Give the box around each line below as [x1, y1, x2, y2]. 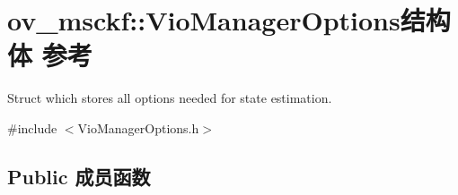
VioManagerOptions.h [77, 118, 199, 137]
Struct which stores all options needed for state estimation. [7, 89, 332, 107]
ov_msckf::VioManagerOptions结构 [7, 2, 451, 38]
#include [7, 118, 57, 137]
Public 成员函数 [7, 162, 151, 190]
